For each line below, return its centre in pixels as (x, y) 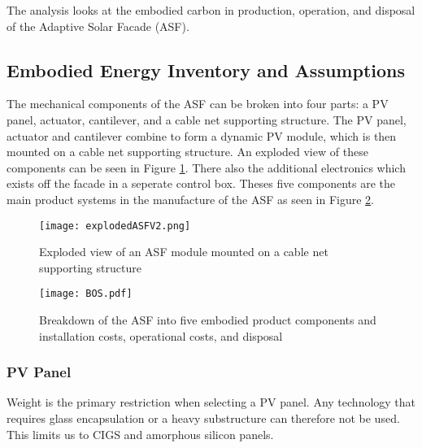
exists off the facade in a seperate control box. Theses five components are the (201, 183)
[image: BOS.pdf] (86, 294)
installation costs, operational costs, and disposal (161, 335)
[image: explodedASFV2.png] (115, 226)
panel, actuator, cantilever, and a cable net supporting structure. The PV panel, (207, 119)
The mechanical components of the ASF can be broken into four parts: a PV (198, 104)
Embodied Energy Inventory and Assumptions (206, 70)
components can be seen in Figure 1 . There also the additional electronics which (206, 167)
